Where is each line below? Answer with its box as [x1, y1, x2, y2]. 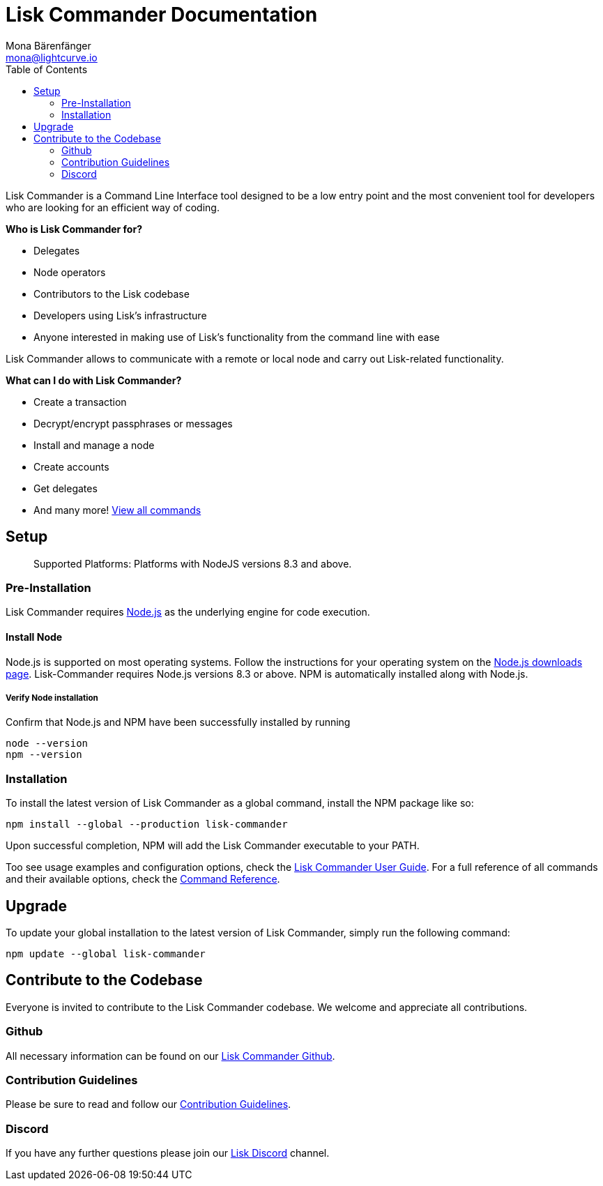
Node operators [33, 266, 106, 278]
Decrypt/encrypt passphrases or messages [33, 417, 233, 429]
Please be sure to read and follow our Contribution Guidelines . [6, 1098, 291, 1111]
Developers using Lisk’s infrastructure [33, 309, 207, 321]
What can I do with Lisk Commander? [6, 374, 182, 386]
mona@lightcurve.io [6, 51, 98, 63]
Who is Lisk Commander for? [6, 222, 142, 235]
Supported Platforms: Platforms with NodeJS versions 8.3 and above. [33, 557, 352, 570]
